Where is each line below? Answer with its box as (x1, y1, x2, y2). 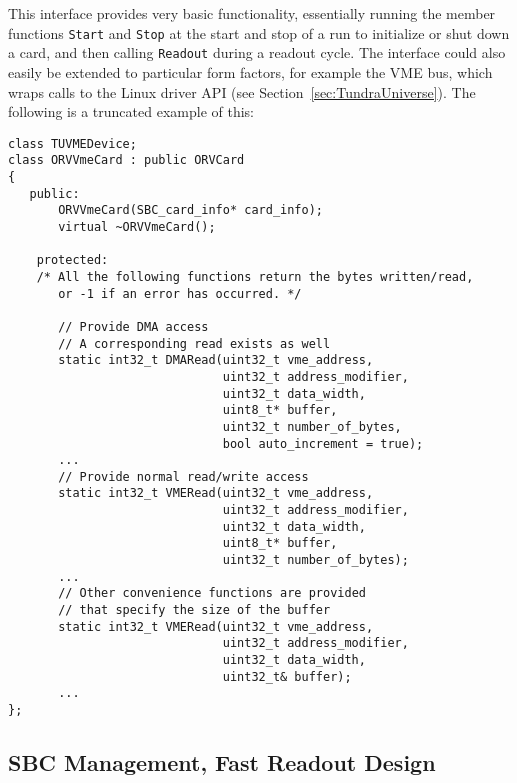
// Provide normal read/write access (58, 469, 309, 484)
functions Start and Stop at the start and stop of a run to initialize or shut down (8, 22, 510, 43)
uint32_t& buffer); (222, 669, 352, 684)
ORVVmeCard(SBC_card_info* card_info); (58, 203, 323, 218)
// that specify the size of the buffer (58, 603, 331, 618)
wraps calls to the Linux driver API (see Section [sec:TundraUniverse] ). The (8, 81, 476, 102)
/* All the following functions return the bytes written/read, (36, 269, 474, 284)
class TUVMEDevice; (8, 136, 137, 151)
